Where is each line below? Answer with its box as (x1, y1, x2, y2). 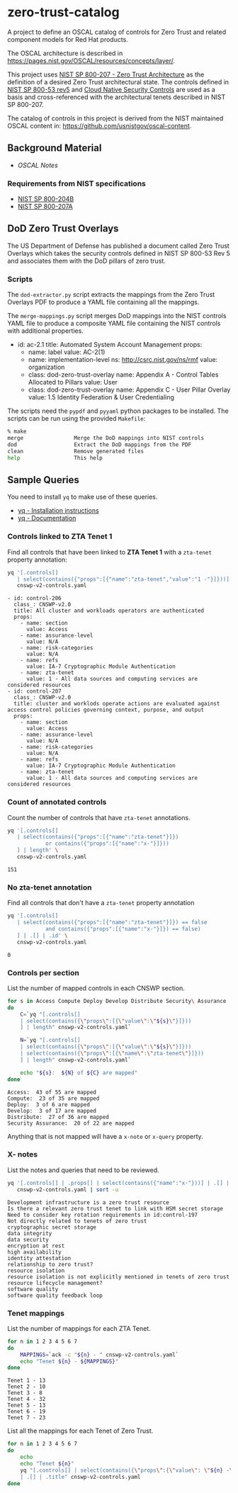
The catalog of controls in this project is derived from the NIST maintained (7, 114, 224, 123)
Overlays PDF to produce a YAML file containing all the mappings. (7, 298, 200, 307)
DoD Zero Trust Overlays (7, 222, 119, 234)
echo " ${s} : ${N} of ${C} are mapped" (20, 1069, 138, 1077)
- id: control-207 (7, 688, 62, 695)
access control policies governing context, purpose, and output (7, 706, 204, 714)
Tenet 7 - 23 (7, 1414, 46, 1421)
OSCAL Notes (17, 161, 58, 169)
